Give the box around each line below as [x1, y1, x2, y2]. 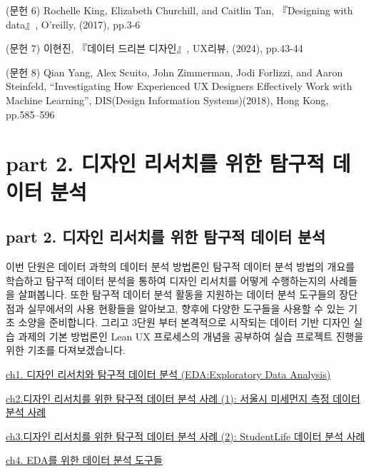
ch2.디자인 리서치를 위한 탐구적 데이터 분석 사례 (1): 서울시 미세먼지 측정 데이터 [6, 390, 360, 405]
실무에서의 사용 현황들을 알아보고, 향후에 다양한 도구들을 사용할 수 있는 [27, 300, 345, 315]
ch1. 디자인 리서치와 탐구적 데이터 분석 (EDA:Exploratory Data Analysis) [6, 367, 331, 382]
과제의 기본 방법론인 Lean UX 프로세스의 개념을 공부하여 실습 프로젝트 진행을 [18, 328, 364, 343]
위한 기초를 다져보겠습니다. [6, 343, 126, 358]
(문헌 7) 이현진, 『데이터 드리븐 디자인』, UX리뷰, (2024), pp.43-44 [6, 41, 303, 56]
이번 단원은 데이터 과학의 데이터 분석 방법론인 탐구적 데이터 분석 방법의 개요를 [6, 258, 355, 273]
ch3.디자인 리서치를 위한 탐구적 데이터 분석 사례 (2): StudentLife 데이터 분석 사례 [6, 428, 365, 443]
